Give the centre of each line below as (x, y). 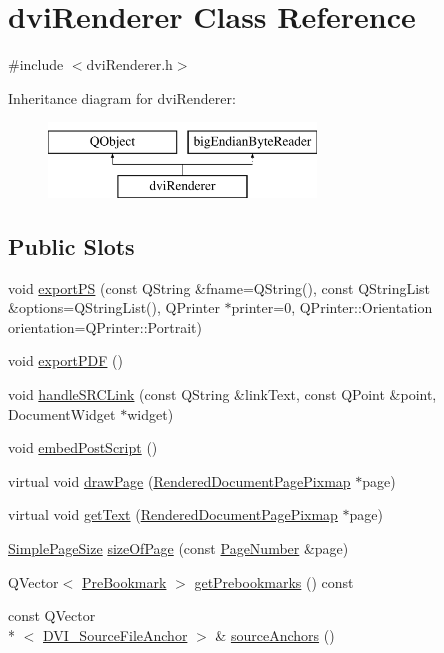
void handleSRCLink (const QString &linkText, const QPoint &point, (222, 394)
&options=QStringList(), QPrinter (114, 307)
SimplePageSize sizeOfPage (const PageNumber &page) (178, 548)
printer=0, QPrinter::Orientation (332, 307)
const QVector (52, 615)
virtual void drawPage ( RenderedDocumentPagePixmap (179, 480)
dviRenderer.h (129, 64)
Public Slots (71, 245)
